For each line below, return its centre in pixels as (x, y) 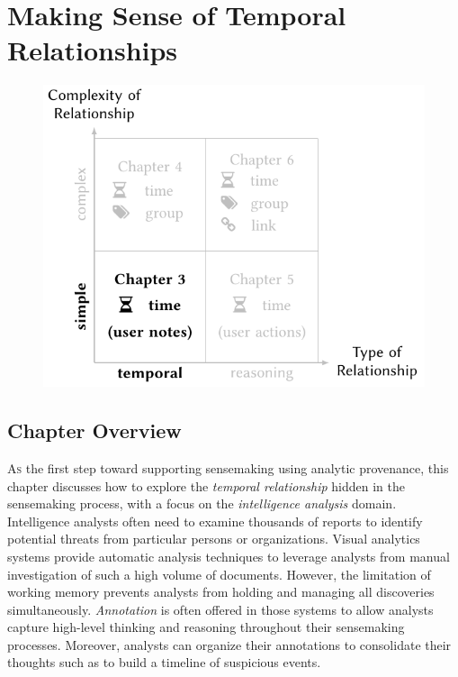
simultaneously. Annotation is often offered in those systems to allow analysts (220, 609)
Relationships (93, 50)
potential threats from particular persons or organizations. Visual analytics (214, 539)
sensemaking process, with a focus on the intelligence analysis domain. (202, 503)
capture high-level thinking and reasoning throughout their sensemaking (206, 627)
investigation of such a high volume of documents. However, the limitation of (219, 574)
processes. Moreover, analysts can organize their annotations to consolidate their (229, 644)
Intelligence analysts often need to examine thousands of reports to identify (215, 521)
